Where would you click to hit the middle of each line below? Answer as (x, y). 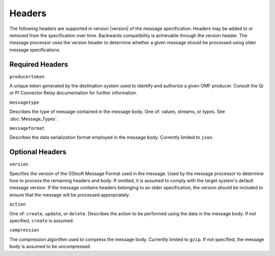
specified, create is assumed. (42, 221)
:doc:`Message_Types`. (34, 119)
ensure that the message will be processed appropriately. (70, 195)
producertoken (27, 77)
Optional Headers (38, 152)
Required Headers (39, 64)
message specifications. (35, 50)
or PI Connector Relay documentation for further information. (73, 93)
